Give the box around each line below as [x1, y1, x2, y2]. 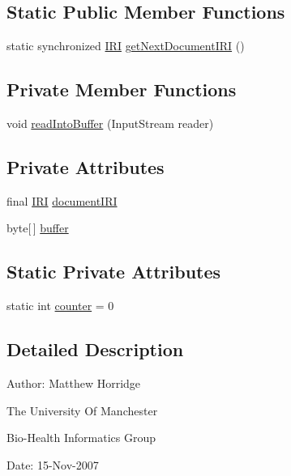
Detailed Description [6, 337, 184, 362]
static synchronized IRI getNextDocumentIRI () [6, 37, 245, 54]
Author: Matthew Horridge [6, 374, 141, 391]
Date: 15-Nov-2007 [6, 456, 99, 473]
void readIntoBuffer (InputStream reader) [6, 115, 214, 131]
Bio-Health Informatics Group [6, 429, 156, 446]
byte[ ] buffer [6, 219, 69, 236]
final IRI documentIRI [6, 192, 118, 209]
